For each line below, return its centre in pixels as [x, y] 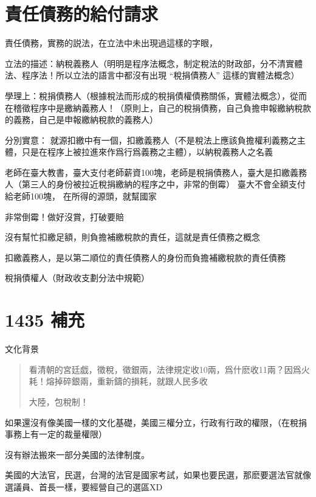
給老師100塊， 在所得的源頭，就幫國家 [81, 196]
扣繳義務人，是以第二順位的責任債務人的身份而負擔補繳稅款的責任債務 [145, 257]
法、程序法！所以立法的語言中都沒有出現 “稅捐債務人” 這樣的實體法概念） [152, 75]
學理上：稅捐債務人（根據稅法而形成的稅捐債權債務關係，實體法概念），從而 [156, 95]
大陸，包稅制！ [59, 401]
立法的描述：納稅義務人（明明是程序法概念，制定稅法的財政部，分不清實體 [154, 63]
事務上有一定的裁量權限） [56, 434]
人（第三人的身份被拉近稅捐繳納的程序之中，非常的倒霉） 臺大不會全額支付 [155, 184]
